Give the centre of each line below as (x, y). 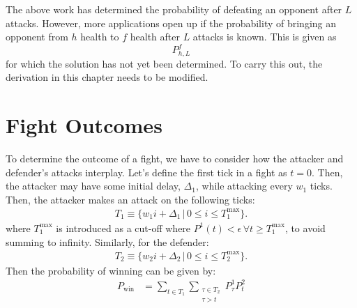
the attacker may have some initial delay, (93, 186)
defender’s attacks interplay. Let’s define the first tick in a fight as (146, 172)
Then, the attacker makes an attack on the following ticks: (130, 199)
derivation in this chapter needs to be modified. (107, 77)
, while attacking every (244, 186)
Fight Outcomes (84, 125)
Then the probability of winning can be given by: (111, 270)
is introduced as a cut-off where (123, 228)
